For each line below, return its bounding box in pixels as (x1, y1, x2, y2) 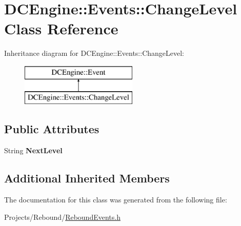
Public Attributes (4, 121, 99, 137)
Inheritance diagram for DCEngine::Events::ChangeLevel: (4, 48, 185, 58)
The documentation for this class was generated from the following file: (4, 194, 227, 205)
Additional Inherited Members (4, 170, 170, 186)
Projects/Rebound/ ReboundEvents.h (4, 211, 120, 222)
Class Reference (4, 18, 118, 39)
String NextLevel (4, 145, 63, 156)
